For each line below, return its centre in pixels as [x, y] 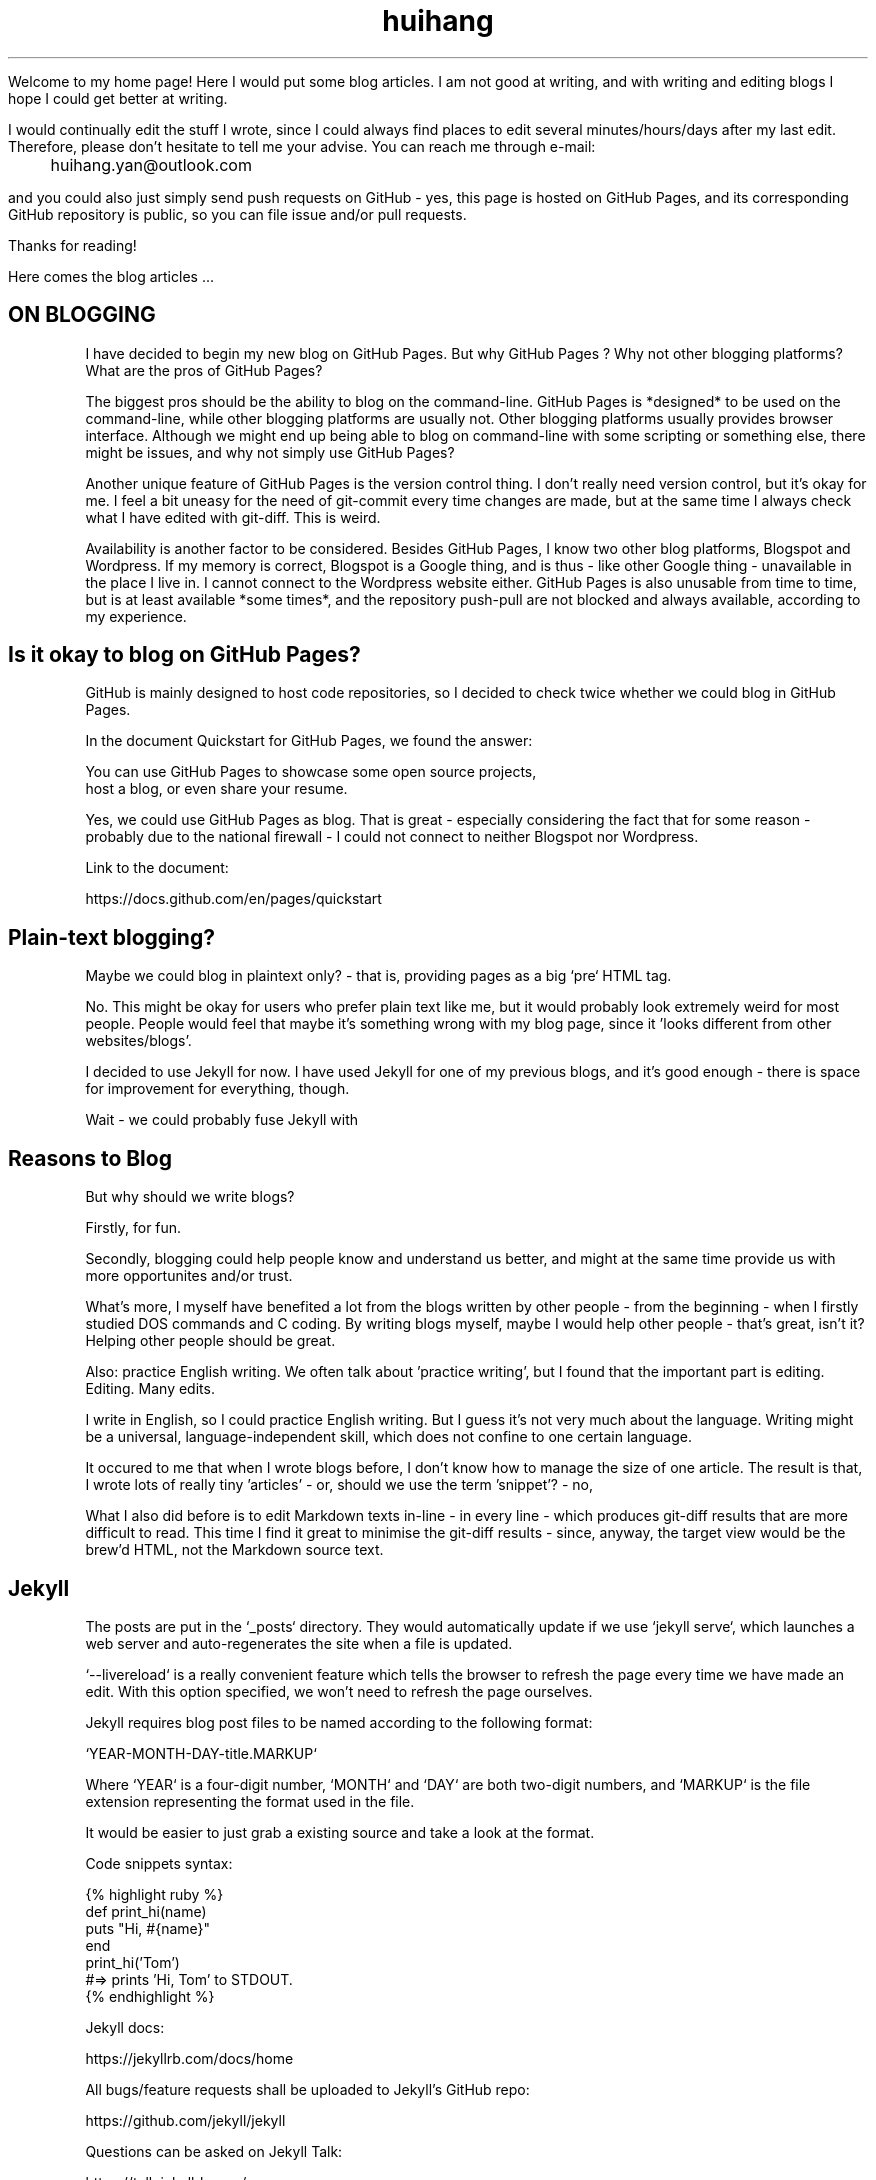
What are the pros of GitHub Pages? [204, 370]
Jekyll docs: [125, 2027]
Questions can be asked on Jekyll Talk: [214, 2151]
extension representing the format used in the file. [250, 1801]
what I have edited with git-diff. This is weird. [233, 517]
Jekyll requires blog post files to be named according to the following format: [339, 1722]
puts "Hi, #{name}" [148, 1928]
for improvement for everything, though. [217, 1089]
